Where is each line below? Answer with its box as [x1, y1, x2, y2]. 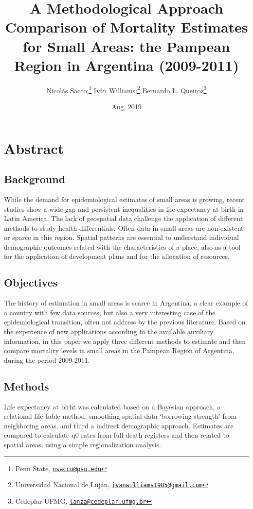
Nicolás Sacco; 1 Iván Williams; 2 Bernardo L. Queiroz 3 [46, 84, 207, 95]
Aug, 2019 [111, 101, 142, 111]
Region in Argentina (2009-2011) [14, 55, 239, 75]
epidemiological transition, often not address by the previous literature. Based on [4, 317, 246, 327]
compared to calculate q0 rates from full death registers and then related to [4, 430, 229, 440]
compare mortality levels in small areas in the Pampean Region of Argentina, [4, 345, 235, 356]
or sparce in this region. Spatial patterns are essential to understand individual [4, 232, 239, 242]
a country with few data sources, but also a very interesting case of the [4, 307, 216, 317]
